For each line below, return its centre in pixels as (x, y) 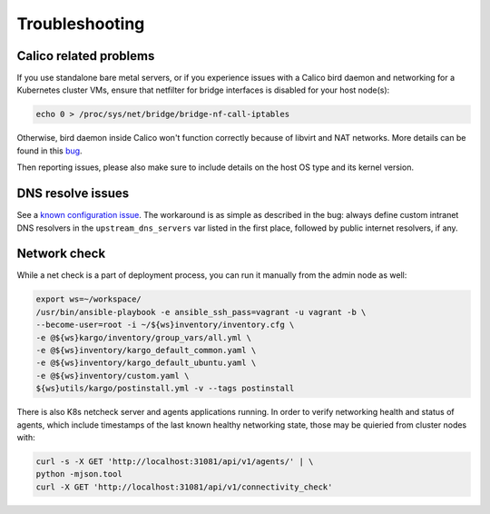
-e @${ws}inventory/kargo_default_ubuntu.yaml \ (146, 363)
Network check (61, 254)
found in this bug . (49, 151)
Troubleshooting (81, 24)
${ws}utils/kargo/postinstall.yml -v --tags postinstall (165, 389)
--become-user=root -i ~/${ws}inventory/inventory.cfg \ (165, 325)
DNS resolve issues (73, 194)
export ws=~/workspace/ (89, 299)
